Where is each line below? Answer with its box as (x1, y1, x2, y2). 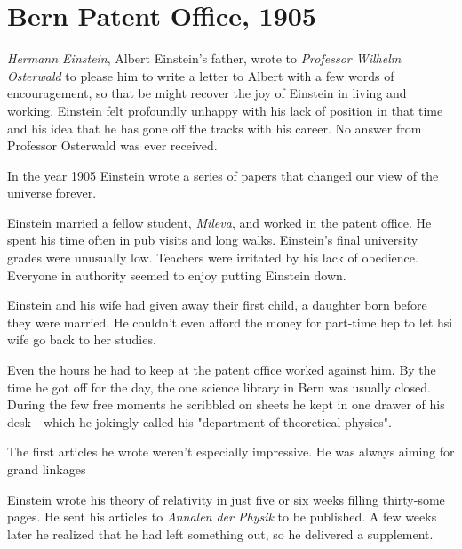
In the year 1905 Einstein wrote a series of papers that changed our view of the (7, 166, 439, 184)
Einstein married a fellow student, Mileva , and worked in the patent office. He (7, 213, 432, 231)
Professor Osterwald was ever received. (7, 136, 218, 155)
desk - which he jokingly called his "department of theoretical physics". (7, 412, 392, 431)
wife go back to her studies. (7, 330, 156, 349)
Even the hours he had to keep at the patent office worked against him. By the (7, 360, 436, 379)
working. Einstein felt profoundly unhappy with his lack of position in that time (7, 101, 443, 119)
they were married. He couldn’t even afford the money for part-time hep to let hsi (7, 312, 453, 331)
